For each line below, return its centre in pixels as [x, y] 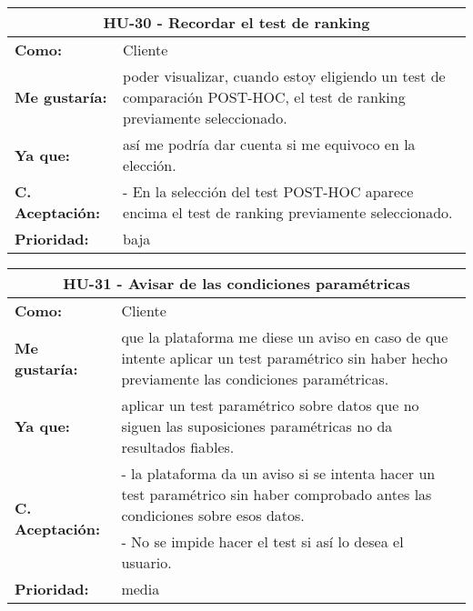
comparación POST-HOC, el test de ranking [264, 97]
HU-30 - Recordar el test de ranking [236, 22]
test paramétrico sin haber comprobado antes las [277, 494]
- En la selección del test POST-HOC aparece [268, 191]
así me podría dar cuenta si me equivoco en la [269, 144]
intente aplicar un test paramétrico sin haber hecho [284, 358]
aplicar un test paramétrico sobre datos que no [270, 405]
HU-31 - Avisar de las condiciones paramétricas [236, 283]
